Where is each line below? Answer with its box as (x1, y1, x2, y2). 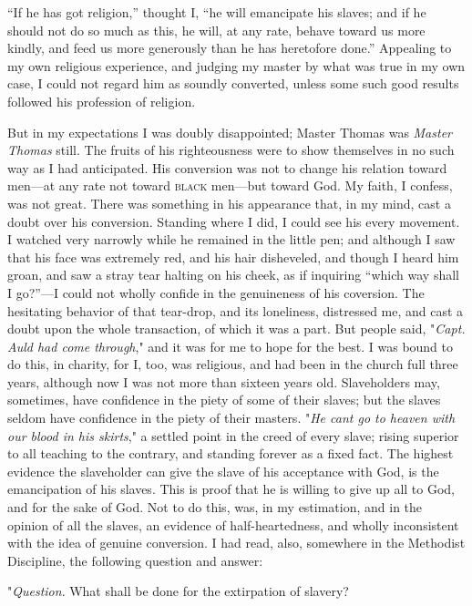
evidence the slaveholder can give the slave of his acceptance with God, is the (7, 461, 439, 480)
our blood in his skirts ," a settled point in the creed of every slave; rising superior (7, 426, 459, 445)
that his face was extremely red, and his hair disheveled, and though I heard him (7, 247, 459, 266)
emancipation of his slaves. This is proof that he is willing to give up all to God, (7, 479, 455, 498)
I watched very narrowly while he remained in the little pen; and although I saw (7, 230, 456, 249)
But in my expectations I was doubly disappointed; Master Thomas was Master (7, 122, 452, 141)
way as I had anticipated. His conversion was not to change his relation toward (7, 158, 447, 177)
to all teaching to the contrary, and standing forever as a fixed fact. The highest (7, 444, 454, 463)
